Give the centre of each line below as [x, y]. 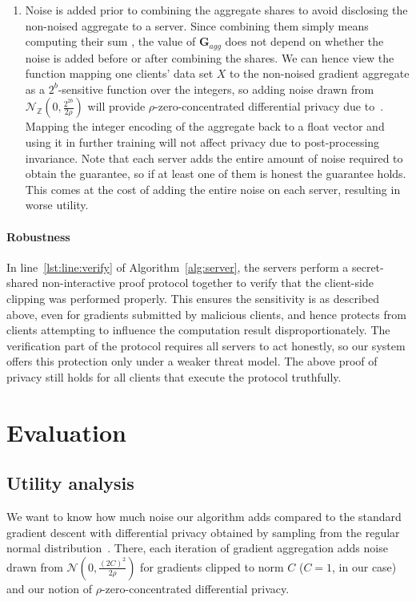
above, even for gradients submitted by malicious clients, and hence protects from [206, 314]
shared [22, 283]
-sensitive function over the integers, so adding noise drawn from [216, 89]
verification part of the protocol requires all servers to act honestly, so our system [206, 345]
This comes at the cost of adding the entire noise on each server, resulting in [213, 189]
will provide [116, 106]
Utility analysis [70, 483]
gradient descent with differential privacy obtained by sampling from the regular [203, 532]
